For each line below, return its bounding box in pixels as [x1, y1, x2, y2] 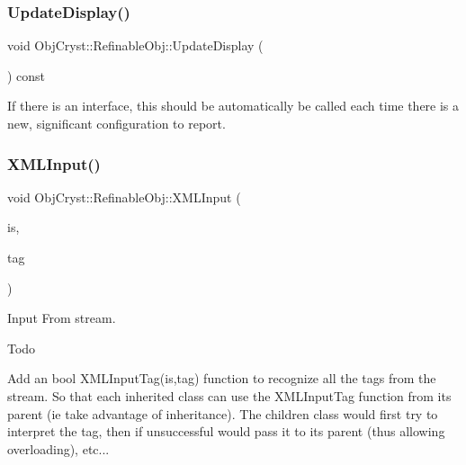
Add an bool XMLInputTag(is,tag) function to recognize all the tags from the [7, 369, 436, 388]
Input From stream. [7, 309, 116, 327]
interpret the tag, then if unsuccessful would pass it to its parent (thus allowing [7, 422, 445, 441]
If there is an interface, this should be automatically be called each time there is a [7, 96, 460, 115]
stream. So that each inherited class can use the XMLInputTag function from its [7, 386, 452, 405]
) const [7, 66, 46, 85]
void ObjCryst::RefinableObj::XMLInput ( [7, 187, 241, 206]
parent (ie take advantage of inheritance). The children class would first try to [7, 404, 438, 423]
